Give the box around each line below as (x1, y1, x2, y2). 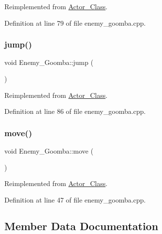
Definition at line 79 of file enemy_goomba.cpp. (4, 17, 146, 28)
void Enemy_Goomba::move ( (4, 146, 93, 156)
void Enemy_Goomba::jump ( (4, 57, 93, 67)
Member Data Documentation (4, 218, 159, 233)
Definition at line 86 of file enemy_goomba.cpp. (4, 106, 146, 116)
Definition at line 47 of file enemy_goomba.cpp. (4, 194, 146, 204)
